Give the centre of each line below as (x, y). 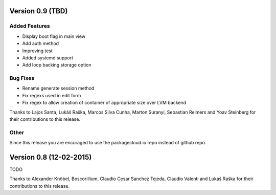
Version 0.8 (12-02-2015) (51, 157)
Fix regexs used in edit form (52, 95)
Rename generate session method (58, 88)
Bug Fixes (22, 78)
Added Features (30, 26)
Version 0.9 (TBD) (39, 11)
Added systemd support (48, 58)
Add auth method (40, 44)
